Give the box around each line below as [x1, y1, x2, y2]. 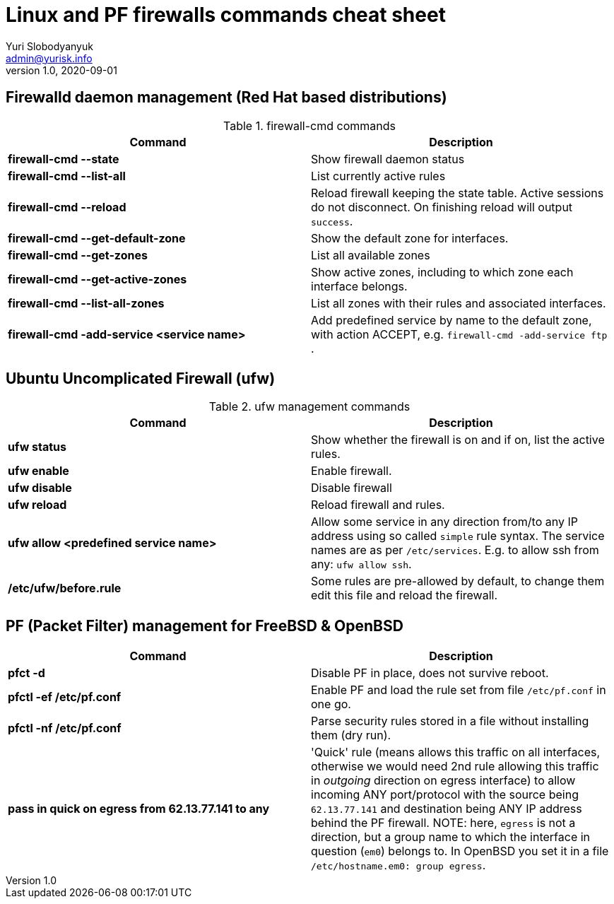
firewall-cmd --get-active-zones [8, 271, 187, 286]
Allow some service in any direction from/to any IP [311, 515, 578, 529]
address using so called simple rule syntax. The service [311, 529, 605, 544]
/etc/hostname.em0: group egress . [311, 858, 486, 873]
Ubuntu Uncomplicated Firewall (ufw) [6, 370, 276, 388]
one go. [311, 697, 351, 712]
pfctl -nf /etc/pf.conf [8, 721, 122, 736]
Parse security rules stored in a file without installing [311, 714, 589, 729]
